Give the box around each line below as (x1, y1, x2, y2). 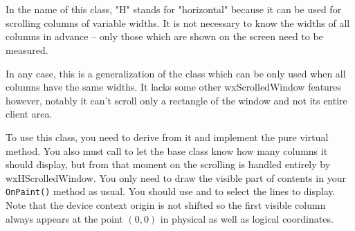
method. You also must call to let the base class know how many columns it (6, 143, 328, 158)
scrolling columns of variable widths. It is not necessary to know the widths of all (6, 15, 350, 30)
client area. (6, 107, 53, 121)
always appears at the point (6, 211, 123, 225)
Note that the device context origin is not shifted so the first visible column (6, 197, 326, 212)
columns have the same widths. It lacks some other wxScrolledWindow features (6, 80, 342, 94)
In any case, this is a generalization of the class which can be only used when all (6, 66, 346, 80)
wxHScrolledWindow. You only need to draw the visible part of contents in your (6, 170, 346, 185)
